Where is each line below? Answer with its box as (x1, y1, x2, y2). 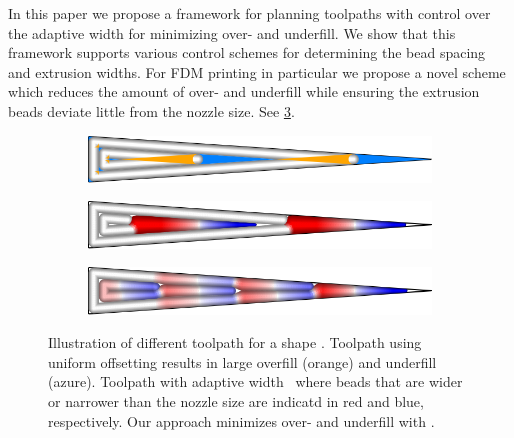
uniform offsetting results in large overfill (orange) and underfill (48, 351, 437, 372)
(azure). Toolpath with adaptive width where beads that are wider (48, 371, 463, 392)
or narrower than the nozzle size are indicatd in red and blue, (48, 391, 424, 412)
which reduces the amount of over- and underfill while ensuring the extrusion (8, 81, 480, 102)
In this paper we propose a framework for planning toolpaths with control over (8, 3, 491, 23)
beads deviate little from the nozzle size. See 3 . (8, 100, 295, 121)
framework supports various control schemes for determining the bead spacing (8, 42, 486, 63)
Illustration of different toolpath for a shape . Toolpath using (48, 332, 422, 353)
